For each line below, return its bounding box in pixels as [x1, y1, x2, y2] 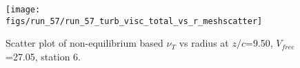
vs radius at [179, 36, 229, 50]
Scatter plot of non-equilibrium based [6, 36, 163, 50]
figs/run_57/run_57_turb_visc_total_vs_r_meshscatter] [6, 16, 263, 26]
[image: [6, 5, 41, 14]
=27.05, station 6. [6, 49, 81, 63]
